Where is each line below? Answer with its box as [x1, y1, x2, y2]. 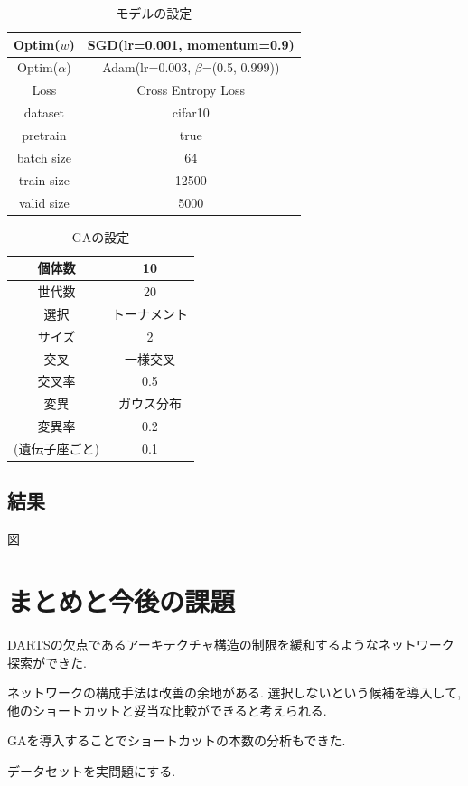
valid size [19, 192, 70, 211]
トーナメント [111, 304, 188, 323]
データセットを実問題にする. [7, 761, 176, 780]
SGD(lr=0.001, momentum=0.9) [87, 34, 295, 53]
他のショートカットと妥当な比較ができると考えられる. [7, 700, 327, 719]
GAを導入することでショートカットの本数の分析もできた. [7, 731, 346, 750]
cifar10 [172, 103, 210, 122]
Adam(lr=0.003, [102, 58, 192, 77]
